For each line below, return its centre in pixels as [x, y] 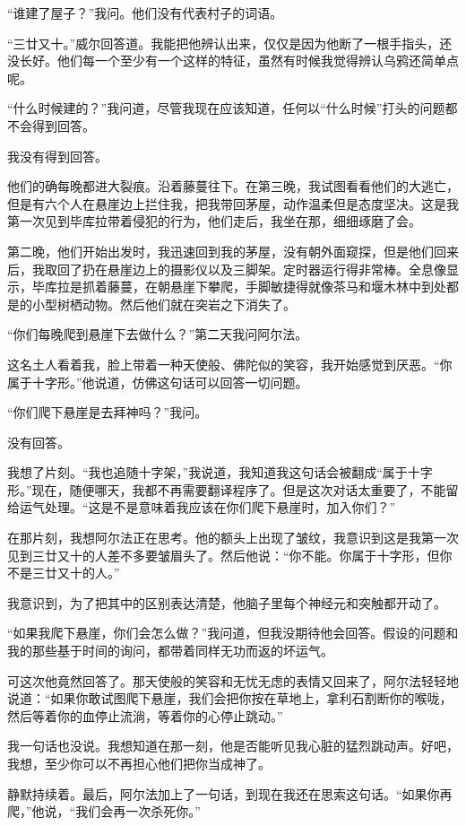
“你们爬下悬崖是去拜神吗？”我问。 [108, 412]
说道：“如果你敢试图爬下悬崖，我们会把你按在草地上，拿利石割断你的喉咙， [230, 698]
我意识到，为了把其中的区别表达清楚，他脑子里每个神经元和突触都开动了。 [227, 602]
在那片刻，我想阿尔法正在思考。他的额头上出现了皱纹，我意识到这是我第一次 [233, 538]
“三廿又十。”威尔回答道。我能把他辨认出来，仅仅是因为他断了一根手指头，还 [230, 43]
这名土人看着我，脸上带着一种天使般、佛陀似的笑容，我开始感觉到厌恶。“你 [230, 364]
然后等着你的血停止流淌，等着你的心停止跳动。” [145, 715]
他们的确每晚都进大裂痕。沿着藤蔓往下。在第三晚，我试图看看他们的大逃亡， [233, 186]
